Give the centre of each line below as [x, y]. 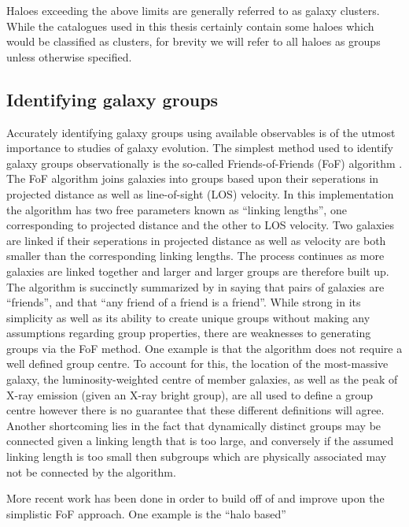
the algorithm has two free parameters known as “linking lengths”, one [177, 209]
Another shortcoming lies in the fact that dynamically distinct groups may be [194, 425]
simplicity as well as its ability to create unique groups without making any [188, 317]
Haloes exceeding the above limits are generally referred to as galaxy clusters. [193, 10]
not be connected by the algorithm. [91, 471]
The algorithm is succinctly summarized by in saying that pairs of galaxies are [195, 286]
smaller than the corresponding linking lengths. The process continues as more [195, 256]
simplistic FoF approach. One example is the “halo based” [146, 513]
